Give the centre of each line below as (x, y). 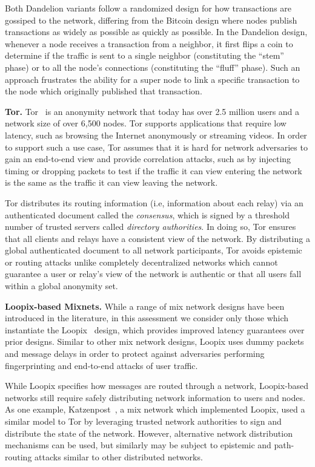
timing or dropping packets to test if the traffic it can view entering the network (154, 170)
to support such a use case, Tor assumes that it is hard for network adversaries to (156, 147)
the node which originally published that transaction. (104, 91)
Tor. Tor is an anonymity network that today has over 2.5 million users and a (152, 111)
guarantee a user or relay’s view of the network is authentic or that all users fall (153, 274)
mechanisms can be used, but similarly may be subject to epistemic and (138, 445)
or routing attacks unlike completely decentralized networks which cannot (141, 262)
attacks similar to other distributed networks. (119, 456)
